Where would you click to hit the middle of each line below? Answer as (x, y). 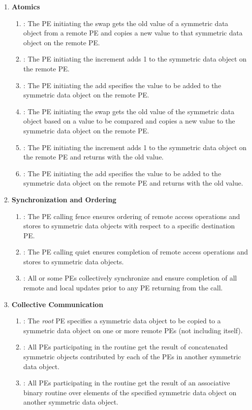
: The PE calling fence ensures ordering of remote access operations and (132, 216)
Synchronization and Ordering (64, 199)
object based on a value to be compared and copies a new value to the (129, 121)
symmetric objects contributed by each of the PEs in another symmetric (132, 357)
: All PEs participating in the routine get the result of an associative (127, 383)
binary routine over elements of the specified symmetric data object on (130, 392)
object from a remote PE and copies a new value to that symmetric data (133, 33)
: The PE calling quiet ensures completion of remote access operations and (136, 252)
